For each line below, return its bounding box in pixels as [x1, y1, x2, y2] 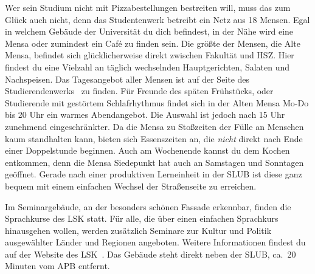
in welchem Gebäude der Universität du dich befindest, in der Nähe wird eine [5, 25, 294, 38]
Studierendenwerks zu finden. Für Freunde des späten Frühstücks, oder [5, 84, 274, 97]
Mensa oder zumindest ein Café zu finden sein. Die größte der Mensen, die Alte [5, 36, 300, 49]
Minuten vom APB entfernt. [5, 259, 110, 272]
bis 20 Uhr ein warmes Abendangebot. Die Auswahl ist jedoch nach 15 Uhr [5, 108, 285, 121]
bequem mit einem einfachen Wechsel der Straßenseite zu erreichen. [5, 179, 257, 192]
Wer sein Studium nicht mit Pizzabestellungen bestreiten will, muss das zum [5, 1, 291, 13]
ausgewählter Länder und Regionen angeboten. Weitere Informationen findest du [5, 236, 306, 248]
